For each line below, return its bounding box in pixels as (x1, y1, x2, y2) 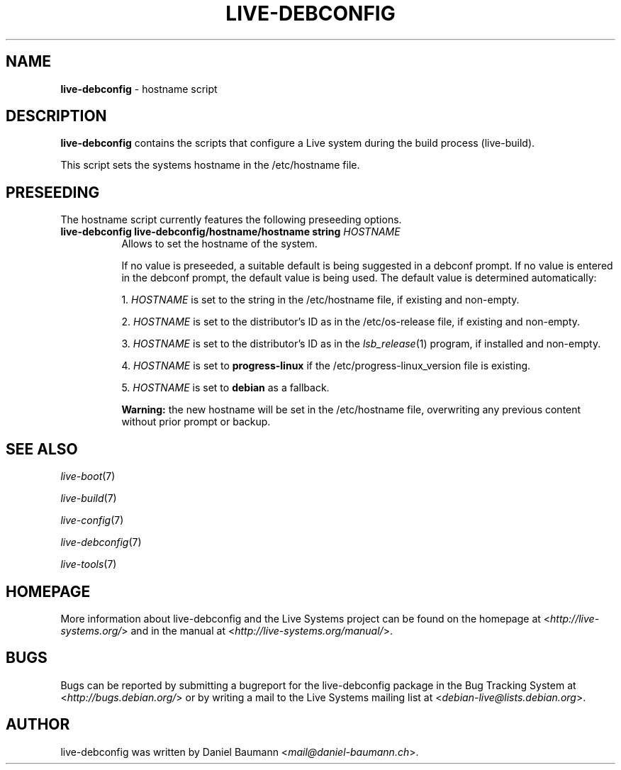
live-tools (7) (60, 558, 117, 571)
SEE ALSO (6, 440, 78, 458)
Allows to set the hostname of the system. (121, 238, 318, 250)
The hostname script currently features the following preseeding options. (60, 213, 402, 226)
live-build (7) (60, 492, 117, 505)
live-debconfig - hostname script (60, 82, 218, 95)
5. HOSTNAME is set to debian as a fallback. (121, 381, 330, 394)
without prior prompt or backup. (121, 415, 271, 428)
